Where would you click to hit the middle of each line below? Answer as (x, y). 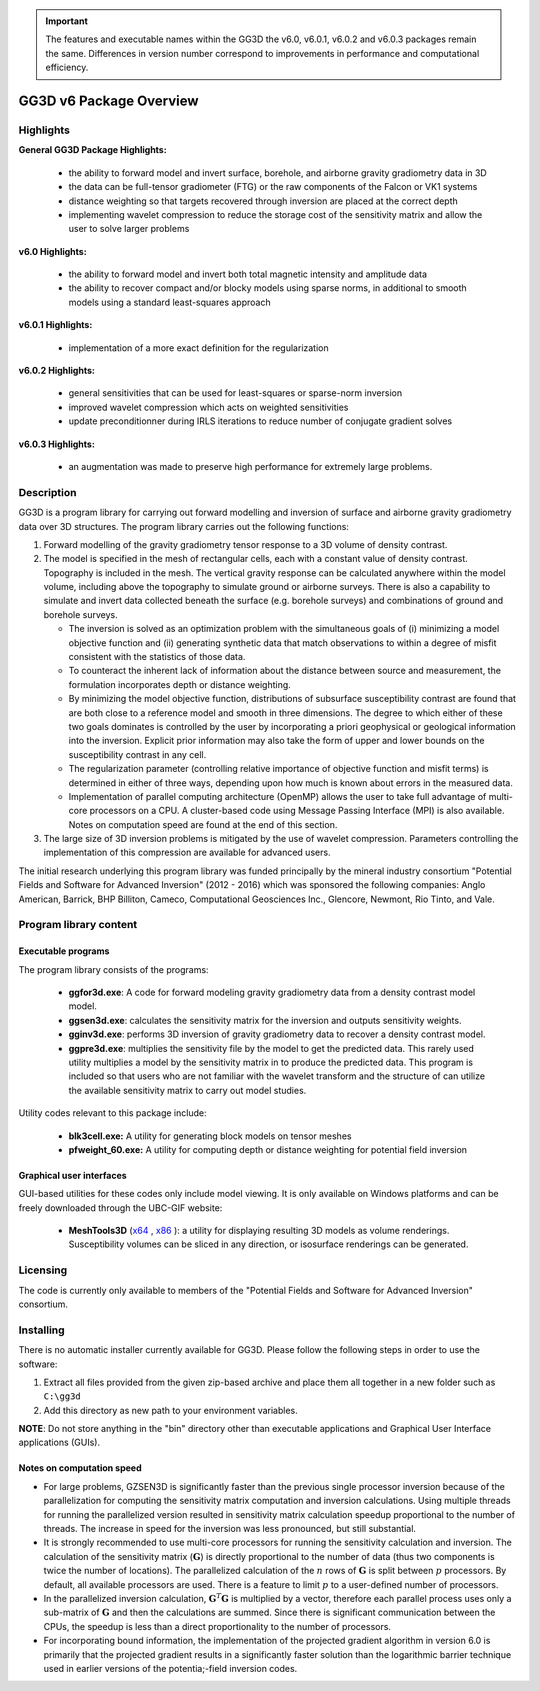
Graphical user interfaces (72, 1175)
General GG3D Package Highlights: (92, 150)
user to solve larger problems (129, 229)
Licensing (43, 1270)
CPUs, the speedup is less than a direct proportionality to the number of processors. (217, 1626)
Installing (41, 1330)
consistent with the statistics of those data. (157, 657)
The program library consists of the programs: (113, 969)
